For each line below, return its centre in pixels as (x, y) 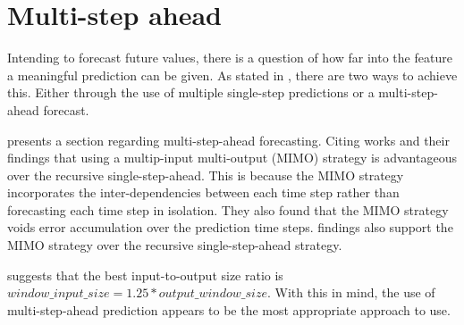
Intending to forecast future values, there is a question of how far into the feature (230, 58)
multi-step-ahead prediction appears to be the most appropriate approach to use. (229, 309)
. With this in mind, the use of (351, 292)
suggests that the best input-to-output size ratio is (145, 275)
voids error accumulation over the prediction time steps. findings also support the (230, 227)
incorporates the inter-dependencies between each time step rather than (203, 192)
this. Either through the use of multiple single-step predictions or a (191, 92)
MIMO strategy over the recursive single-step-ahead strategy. (175, 245)
